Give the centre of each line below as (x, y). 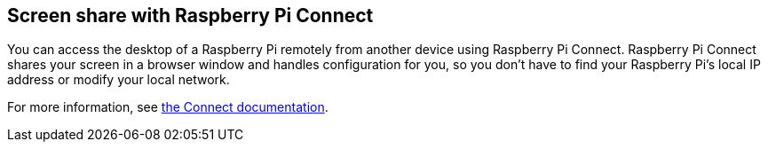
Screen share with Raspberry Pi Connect (190, 16)
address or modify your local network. (119, 80)
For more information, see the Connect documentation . (168, 107)
